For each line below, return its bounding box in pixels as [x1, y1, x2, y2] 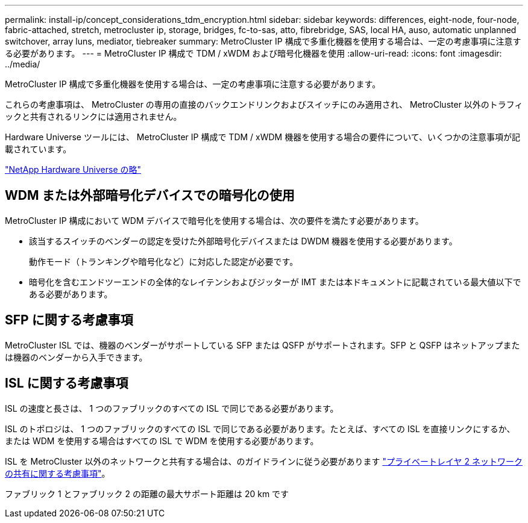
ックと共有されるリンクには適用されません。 [5, 111, 182, 122]
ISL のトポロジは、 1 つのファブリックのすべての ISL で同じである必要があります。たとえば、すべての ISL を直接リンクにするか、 [5, 423, 515, 434]
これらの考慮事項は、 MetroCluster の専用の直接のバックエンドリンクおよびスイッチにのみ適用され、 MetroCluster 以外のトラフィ [5, 99, 523, 110]
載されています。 [5, 144, 72, 154]
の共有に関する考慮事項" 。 [5, 468, 110, 478]
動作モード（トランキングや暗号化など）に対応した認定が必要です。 [29, 256, 298, 267]
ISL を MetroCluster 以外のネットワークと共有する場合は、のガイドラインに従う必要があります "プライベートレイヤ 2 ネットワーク [5, 456, 523, 466]
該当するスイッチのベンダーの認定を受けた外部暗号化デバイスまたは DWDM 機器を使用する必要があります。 [29, 235, 457, 246]
